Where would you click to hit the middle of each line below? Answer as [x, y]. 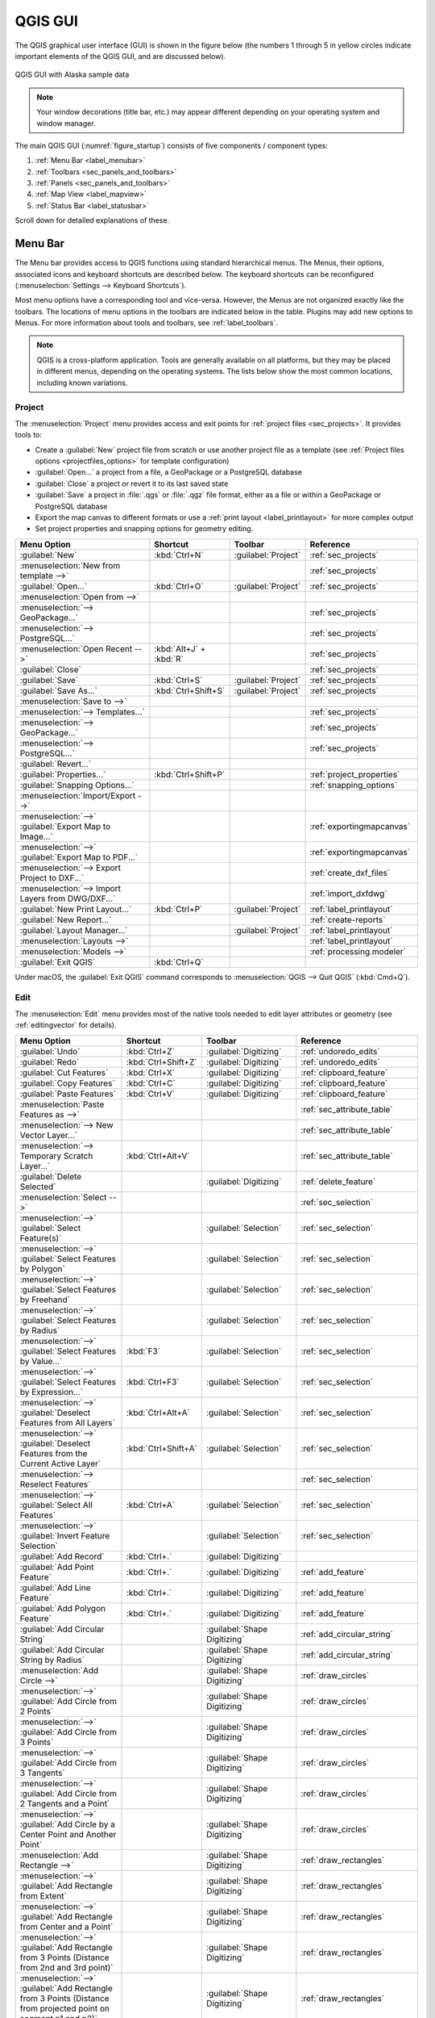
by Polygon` [43, 1269]
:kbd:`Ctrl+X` [150, 1072]
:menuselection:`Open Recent [76, 648]
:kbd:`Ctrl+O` [179, 586]
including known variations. [82, 383]
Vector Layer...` [49, 1135]
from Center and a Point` [66, 1927]
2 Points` [37, 1711]
